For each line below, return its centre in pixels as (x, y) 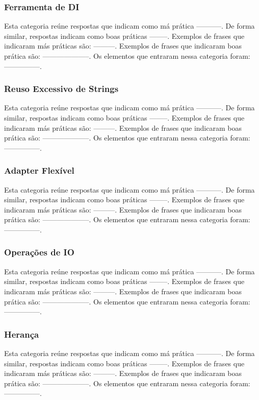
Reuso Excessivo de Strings (61, 89)
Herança (22, 334)
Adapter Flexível (39, 170)
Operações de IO (39, 252)
